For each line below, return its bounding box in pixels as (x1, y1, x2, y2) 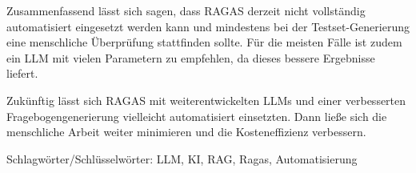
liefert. (6, 65, 38, 82)
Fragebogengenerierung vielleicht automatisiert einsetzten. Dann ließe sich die (6, 107, 387, 124)
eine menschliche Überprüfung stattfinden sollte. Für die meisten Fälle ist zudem (6, 34, 402, 50)
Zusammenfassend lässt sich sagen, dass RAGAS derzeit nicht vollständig (6, 2, 366, 18)
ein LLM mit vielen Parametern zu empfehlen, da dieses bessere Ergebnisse (6, 49, 375, 66)
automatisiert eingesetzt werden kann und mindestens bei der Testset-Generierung (6, 18, 410, 34)
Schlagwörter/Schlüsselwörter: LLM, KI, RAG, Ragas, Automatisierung (6, 150, 358, 167)
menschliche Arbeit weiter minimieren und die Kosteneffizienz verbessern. (6, 123, 366, 140)
